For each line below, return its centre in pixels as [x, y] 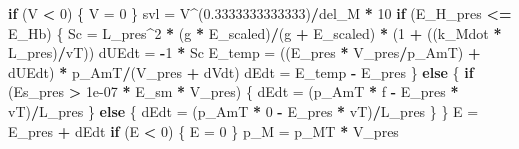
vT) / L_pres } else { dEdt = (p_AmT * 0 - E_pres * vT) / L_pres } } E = [243, 110]
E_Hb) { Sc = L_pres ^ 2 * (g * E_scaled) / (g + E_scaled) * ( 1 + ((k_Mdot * [255, 32]
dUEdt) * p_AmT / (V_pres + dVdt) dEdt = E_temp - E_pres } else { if [241, 71]
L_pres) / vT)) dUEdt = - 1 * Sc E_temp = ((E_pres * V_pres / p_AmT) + [244, 52]
